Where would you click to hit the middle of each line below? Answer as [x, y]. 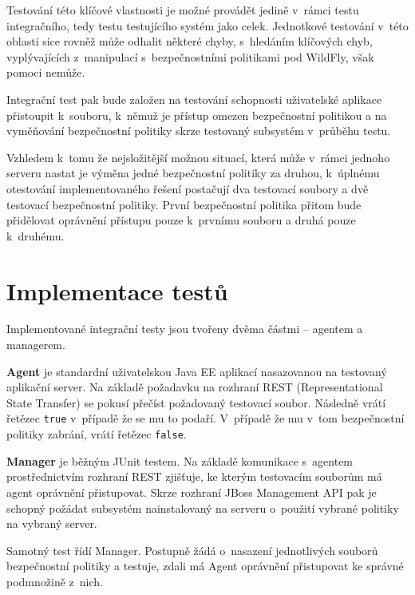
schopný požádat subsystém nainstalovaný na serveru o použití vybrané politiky [203, 508]
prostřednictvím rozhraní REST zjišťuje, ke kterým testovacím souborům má [194, 476]
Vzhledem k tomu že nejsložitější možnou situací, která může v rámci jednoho [198, 157]
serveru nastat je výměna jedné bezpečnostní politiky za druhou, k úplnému [193, 173]
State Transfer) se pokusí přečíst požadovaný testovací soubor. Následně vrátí [196, 402]
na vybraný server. [52, 524]
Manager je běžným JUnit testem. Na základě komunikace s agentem [180, 460]
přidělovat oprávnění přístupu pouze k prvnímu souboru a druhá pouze [181, 220]
